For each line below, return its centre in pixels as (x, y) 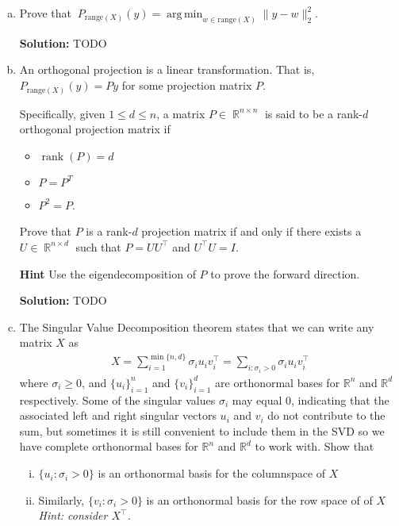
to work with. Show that (315, 446)
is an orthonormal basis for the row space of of (259, 499)
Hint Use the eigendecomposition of (107, 273)
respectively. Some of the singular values (117, 399)
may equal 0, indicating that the (311, 399)
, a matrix (181, 113)
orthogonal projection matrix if (95, 129)
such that (98, 246)
